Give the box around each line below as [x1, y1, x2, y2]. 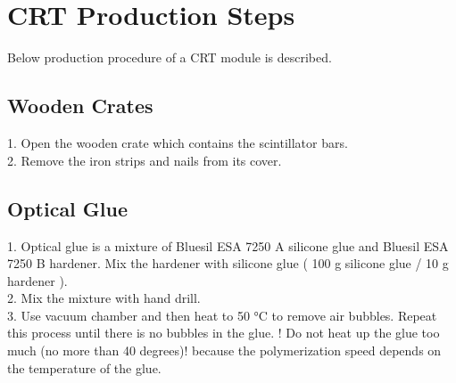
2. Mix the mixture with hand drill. [7, 289, 201, 307]
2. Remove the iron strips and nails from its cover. [7, 151, 282, 169]
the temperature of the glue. [7, 358, 162, 377]
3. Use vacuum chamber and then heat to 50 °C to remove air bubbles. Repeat [7, 306, 437, 324]
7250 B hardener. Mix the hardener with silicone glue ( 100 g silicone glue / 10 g [7, 254, 449, 273]
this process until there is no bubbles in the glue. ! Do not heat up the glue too [7, 323, 440, 342]
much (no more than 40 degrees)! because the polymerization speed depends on [7, 341, 442, 360]
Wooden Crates [7, 92, 153, 119]
